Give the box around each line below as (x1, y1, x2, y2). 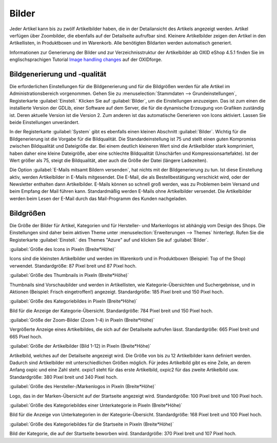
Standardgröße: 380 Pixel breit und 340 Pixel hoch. (9, 374, 118, 380)
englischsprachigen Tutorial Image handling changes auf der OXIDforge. (9, 56, 163, 63)
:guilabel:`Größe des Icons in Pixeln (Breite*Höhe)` (9, 246, 116, 252)
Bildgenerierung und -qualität (9, 70, 107, 78)
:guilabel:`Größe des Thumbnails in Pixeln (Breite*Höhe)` (9, 272, 129, 278)
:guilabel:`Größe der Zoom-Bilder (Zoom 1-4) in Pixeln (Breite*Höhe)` (9, 317, 155, 323)
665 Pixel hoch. (9, 333, 43, 339)
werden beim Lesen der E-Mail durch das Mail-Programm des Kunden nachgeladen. (9, 195, 187, 202)
